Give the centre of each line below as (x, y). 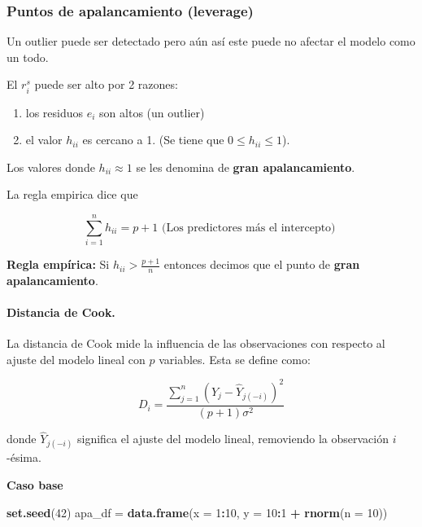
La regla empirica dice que (72, 194)
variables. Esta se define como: (235, 359)
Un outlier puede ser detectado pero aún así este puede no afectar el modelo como (211, 41)
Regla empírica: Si (58, 264)
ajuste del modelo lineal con (76, 359)
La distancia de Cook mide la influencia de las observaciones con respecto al (196, 343)
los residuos (54, 112)
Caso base (35, 485)
